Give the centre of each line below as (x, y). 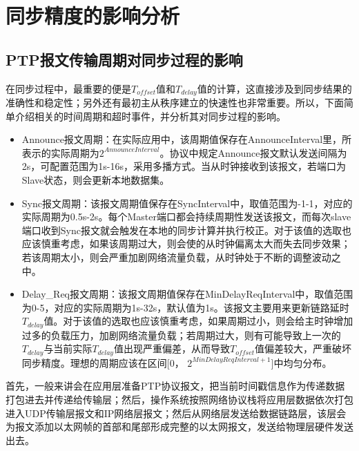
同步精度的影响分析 (93, 16)
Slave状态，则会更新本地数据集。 (96, 180)
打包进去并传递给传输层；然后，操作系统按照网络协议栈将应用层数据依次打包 (179, 400)
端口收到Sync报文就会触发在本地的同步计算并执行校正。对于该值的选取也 (186, 230)
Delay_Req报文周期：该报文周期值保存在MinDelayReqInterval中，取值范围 (187, 294)
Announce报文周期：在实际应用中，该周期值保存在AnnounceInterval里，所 (187, 139)
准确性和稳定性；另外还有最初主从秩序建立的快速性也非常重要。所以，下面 (175, 103)
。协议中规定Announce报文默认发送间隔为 (253, 152)
